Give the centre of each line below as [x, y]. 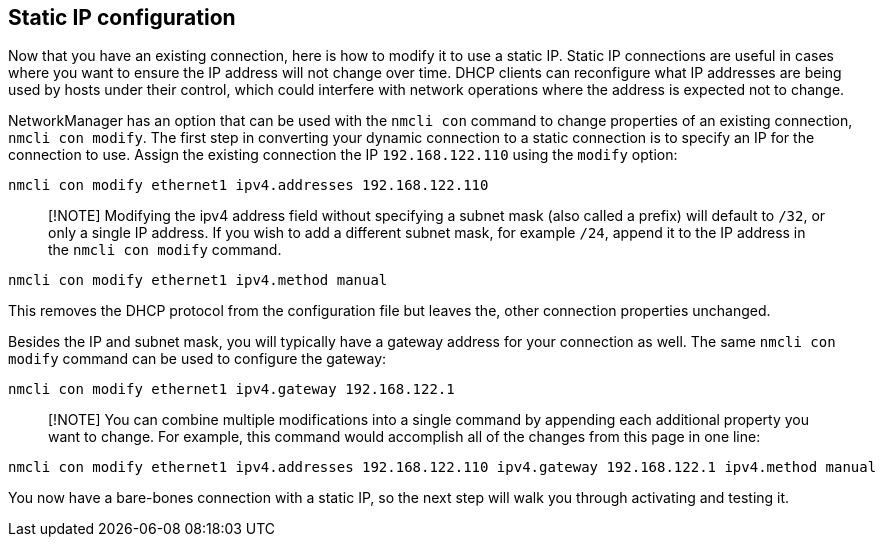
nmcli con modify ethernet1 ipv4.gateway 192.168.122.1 [231, 389]
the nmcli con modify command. [165, 250]
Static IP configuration [122, 17]
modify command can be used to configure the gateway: [197, 359]
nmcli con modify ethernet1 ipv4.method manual [198, 280]
